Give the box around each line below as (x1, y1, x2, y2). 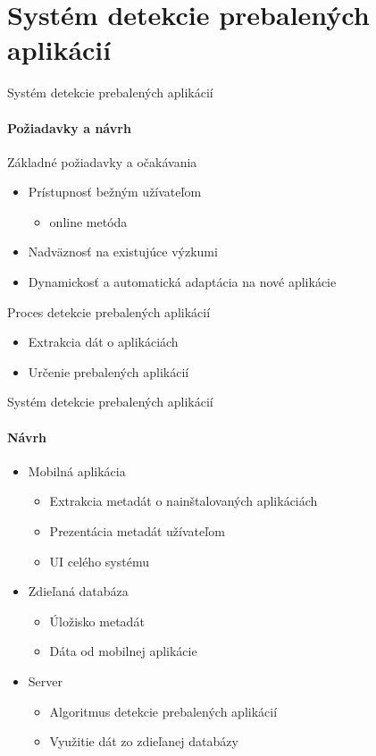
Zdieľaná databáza (28, 582, 129, 601)
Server (28, 672, 63, 690)
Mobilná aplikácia (28, 461, 126, 480)
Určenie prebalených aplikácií (28, 362, 189, 381)
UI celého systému (49, 551, 149, 570)
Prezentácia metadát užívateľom (49, 522, 225, 541)
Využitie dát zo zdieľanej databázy (49, 732, 238, 751)
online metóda (49, 212, 128, 231)
